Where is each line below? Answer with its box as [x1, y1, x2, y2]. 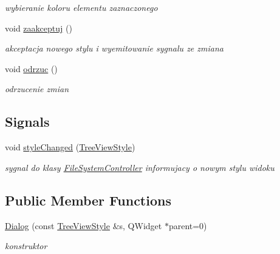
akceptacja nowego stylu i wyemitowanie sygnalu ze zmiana [5, 42, 224, 55]
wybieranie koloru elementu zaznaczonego [5, 1, 158, 13]
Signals [5, 112, 50, 131]
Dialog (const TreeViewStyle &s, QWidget [5, 219, 162, 232]
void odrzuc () [5, 62, 58, 75]
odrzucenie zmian [5, 82, 69, 95]
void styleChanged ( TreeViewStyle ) [5, 141, 135, 153]
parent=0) [168, 219, 207, 232]
